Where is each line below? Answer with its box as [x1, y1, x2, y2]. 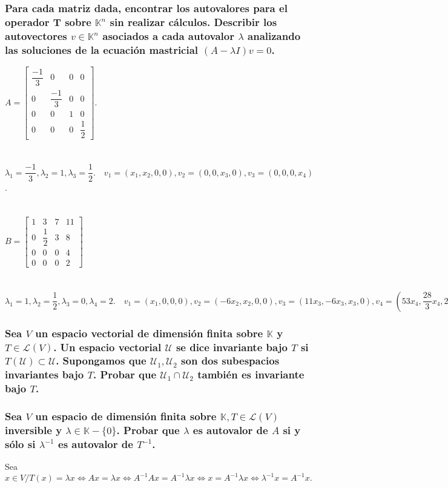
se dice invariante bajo [176, 339, 288, 354]
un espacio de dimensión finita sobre [35, 409, 217, 424]
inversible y [5, 423, 62, 438]
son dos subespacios [181, 353, 280, 368]
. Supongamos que [56, 353, 147, 368]
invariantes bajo [5, 367, 84, 382]
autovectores [5, 28, 67, 43]
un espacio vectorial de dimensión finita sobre [35, 325, 263, 340]
